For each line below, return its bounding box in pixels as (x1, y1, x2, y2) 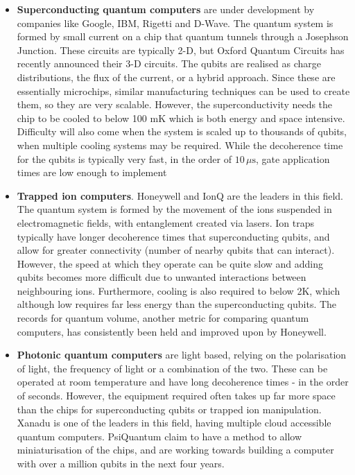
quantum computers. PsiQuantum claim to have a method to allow (17, 429, 302, 443)
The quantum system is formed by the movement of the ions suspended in (17, 202, 332, 216)
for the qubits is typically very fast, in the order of (17, 151, 232, 166)
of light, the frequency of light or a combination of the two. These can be (17, 361, 328, 375)
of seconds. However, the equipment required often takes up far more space (17, 388, 336, 403)
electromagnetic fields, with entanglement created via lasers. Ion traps (17, 215, 314, 230)
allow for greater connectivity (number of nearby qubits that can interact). (17, 243, 335, 257)
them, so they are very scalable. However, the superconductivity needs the (17, 97, 333, 112)
